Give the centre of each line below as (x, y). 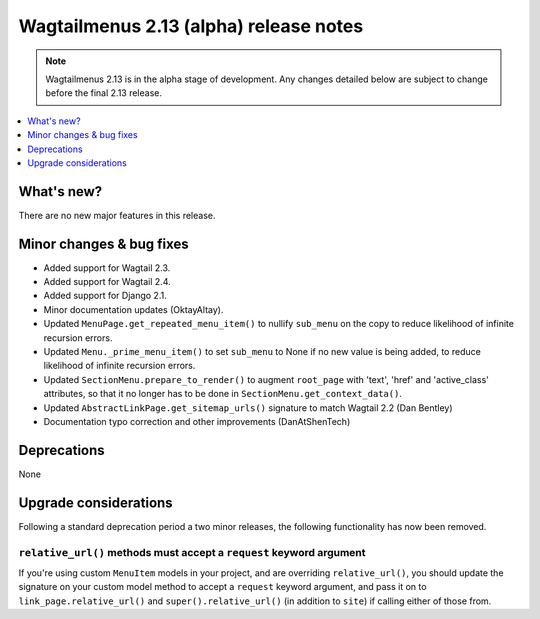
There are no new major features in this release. (117, 215)
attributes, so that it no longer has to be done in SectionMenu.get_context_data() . (222, 394)
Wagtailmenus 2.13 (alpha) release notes (191, 26)
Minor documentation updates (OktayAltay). (133, 309)
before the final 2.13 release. (104, 93)
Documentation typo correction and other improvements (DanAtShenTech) (197, 421)
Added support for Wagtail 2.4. (107, 282)
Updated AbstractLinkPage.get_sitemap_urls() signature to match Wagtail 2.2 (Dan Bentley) (248, 407)
